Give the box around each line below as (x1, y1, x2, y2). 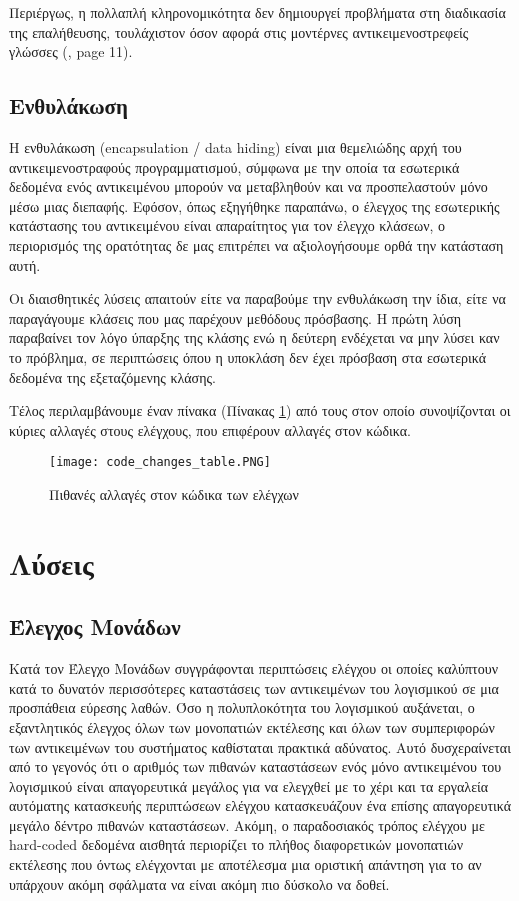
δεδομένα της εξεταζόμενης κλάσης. (9, 366, 216, 387)
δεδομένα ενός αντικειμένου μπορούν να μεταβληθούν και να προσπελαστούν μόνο (9, 176, 488, 197)
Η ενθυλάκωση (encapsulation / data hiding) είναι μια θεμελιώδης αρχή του (9, 136, 462, 157)
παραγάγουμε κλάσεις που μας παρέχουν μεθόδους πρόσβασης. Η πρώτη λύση (9, 307, 462, 328)
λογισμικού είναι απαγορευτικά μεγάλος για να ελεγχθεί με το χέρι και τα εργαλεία (9, 775, 489, 796)
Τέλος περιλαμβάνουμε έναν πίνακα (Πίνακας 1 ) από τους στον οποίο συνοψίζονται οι (9, 400, 511, 421)
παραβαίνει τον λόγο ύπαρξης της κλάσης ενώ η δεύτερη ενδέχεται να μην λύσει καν (9, 327, 500, 348)
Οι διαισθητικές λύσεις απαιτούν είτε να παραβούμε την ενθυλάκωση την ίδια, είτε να (9, 288, 506, 309)
